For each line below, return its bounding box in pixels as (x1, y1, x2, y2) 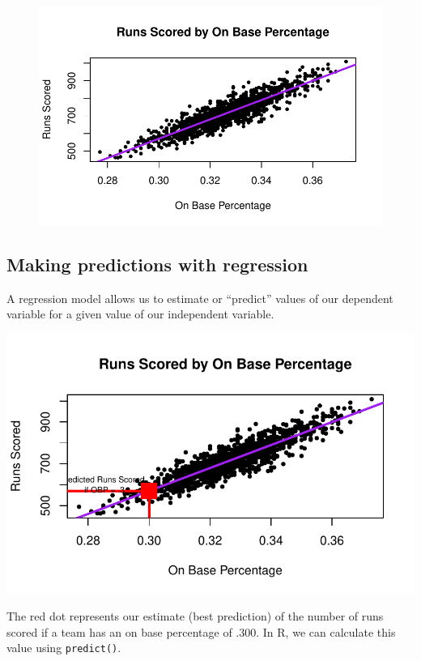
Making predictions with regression (6, 251, 308, 276)
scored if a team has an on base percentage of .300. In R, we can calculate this (6, 623, 396, 640)
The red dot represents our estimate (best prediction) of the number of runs (6, 608, 384, 625)
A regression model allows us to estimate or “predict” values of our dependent (6, 289, 393, 306)
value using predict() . (6, 639, 121, 656)
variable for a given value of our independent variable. (6, 305, 274, 322)
